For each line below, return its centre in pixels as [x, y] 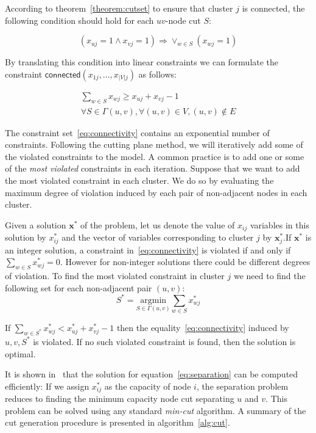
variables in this [279, 224]
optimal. [20, 353]
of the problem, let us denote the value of [158, 224]
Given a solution [36, 224]
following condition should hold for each [79, 20]
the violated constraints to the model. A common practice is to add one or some [155, 156]
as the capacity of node [148, 386]
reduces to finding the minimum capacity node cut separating [120, 398]
